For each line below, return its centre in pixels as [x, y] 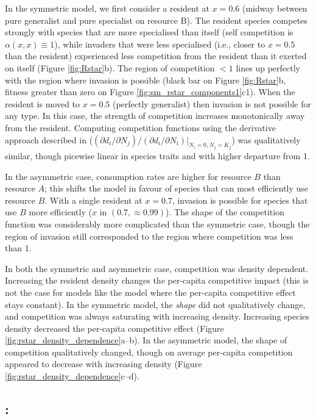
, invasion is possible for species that [240, 200]
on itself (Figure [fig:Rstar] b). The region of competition [110, 67]
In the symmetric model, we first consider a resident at [107, 8]
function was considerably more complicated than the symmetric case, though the [157, 224]
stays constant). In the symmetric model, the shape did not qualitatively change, [155, 304]
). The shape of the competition [225, 212]
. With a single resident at [93, 200]
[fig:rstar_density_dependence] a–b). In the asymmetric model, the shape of [146, 340]
